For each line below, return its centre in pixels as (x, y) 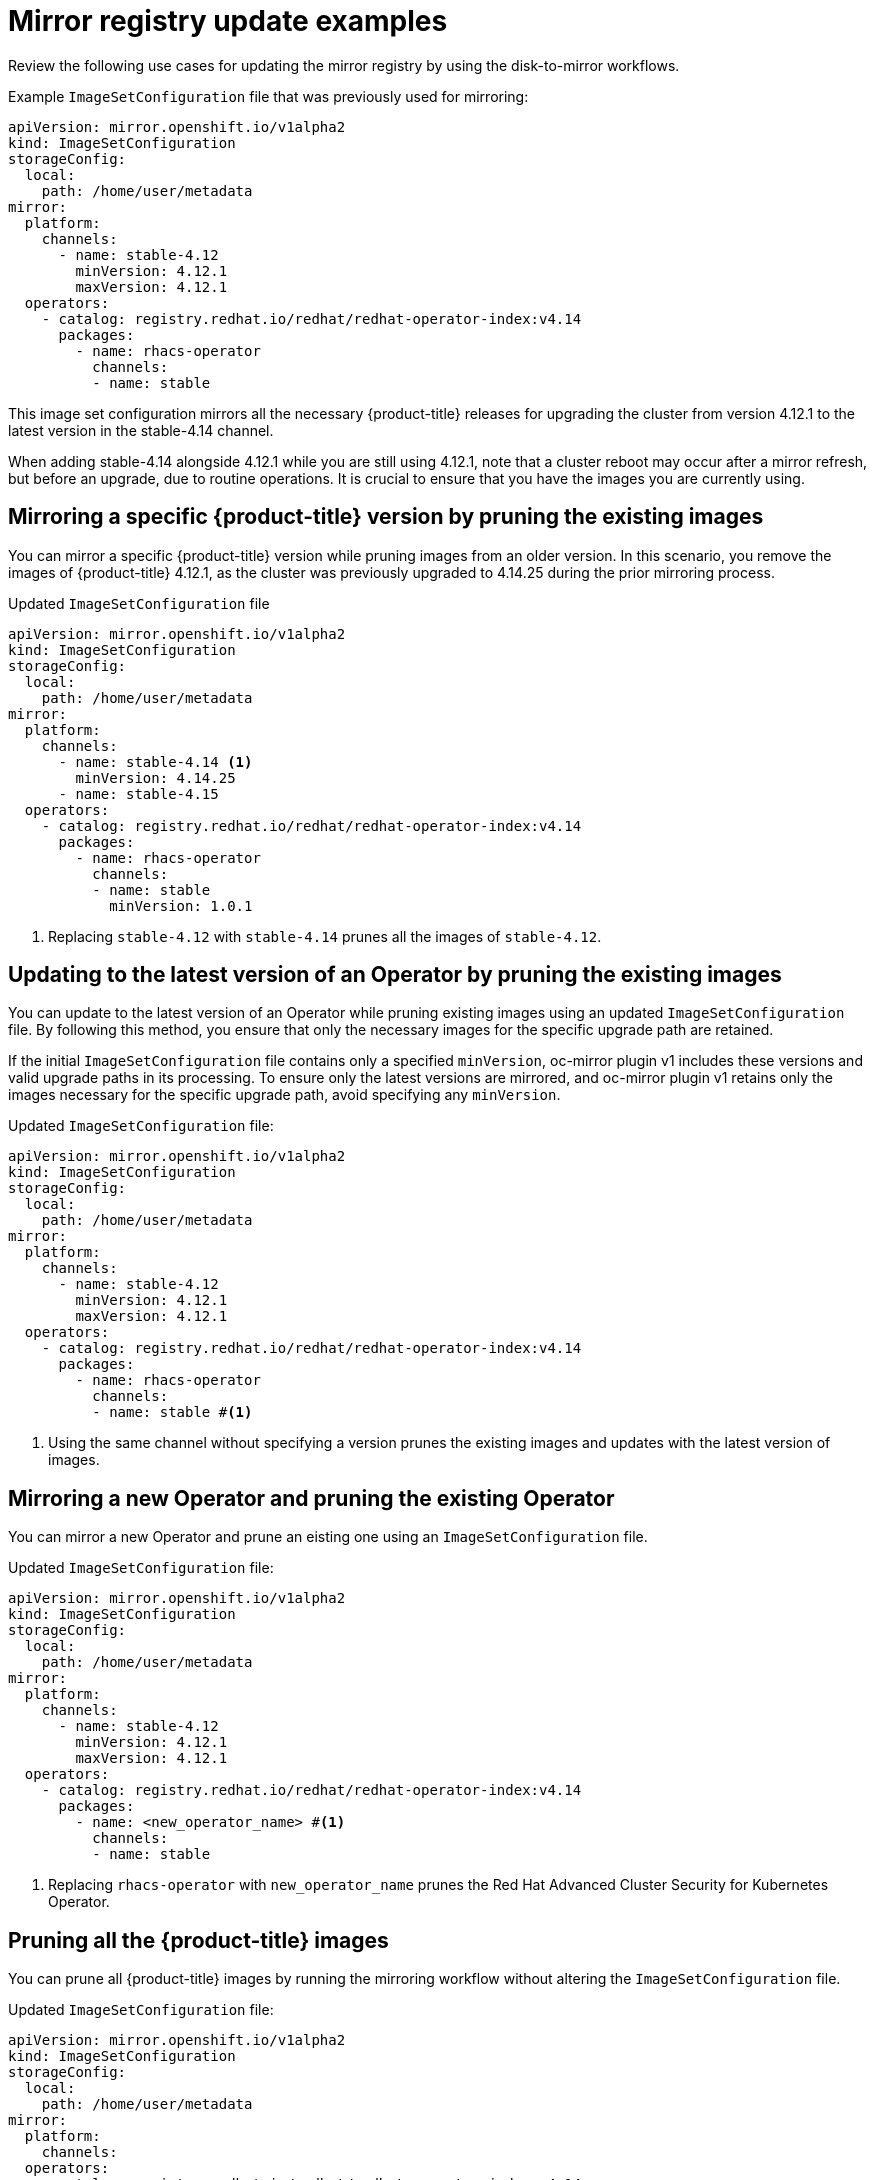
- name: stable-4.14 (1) (155, 761)
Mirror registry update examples (228, 21)
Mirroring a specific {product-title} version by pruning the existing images (386, 517)
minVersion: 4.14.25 (155, 777)
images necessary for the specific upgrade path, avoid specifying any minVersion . (284, 1095)
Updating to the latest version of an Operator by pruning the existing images (395, 975)
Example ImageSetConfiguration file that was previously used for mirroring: (268, 96)
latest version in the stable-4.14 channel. (141, 430)
